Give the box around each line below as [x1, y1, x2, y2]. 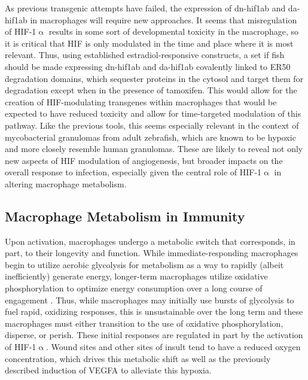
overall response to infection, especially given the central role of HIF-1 [5, 166, 262, 178]
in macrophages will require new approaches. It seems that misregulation [30, 13, 297, 26]
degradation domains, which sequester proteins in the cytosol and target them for [5, 72, 304, 84]
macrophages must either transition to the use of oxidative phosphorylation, [5, 317, 283, 329]
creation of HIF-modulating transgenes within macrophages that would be [5, 95, 277, 108]
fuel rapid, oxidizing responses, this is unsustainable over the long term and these [5, 305, 303, 318]
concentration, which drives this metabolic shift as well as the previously [5, 352, 271, 364]
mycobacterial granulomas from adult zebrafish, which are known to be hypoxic [5, 130, 296, 143]
